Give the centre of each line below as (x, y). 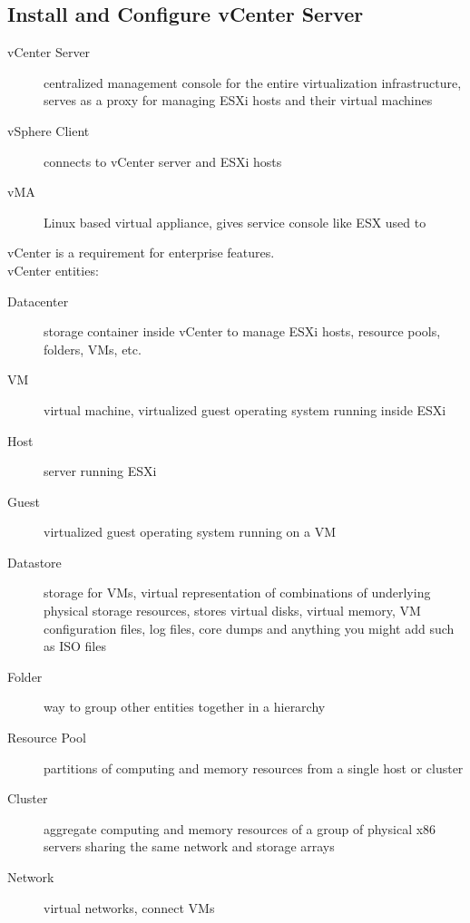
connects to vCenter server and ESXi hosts (163, 161)
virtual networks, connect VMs (129, 907)
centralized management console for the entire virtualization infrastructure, (253, 82)
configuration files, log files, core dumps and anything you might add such (249, 628)
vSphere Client (49, 130)
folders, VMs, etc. (93, 349)
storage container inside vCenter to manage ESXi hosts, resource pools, (242, 331)
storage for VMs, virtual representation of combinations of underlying (237, 593)
